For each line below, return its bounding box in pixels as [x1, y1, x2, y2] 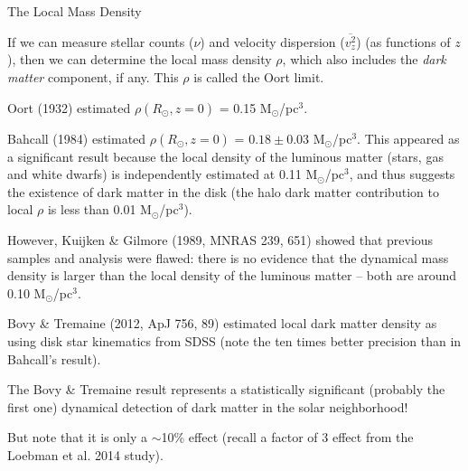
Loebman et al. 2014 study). [7, 445, 164, 464]
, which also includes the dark [282, 50, 446, 69]
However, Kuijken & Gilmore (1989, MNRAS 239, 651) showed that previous [7, 231, 434, 250]
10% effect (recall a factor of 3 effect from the [161, 428, 414, 447]
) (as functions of [356, 32, 451, 51]
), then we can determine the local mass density [7, 50, 272, 69]
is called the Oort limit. [193, 68, 324, 87]
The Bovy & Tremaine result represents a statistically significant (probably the [7, 380, 445, 399]
